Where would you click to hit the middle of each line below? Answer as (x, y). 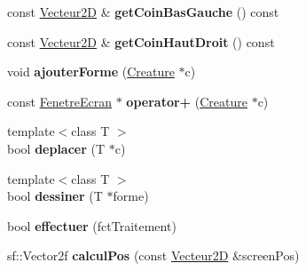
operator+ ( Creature (187, 101)
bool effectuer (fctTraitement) (92, 225)
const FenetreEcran (59, 101)
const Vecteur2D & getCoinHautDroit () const (141, 41)
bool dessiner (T (55, 196)
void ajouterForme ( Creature (91, 72)
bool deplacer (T (56, 148)
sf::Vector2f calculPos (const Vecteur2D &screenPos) (153, 255)
